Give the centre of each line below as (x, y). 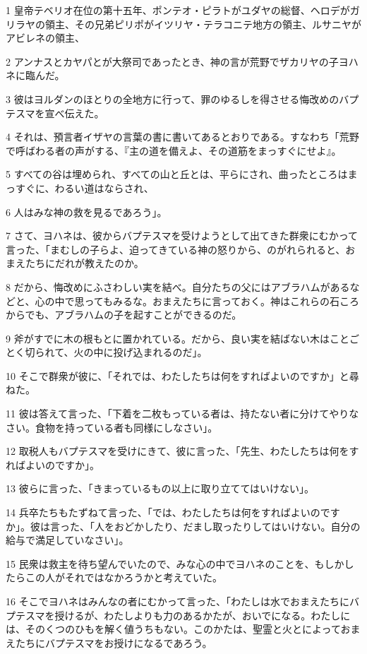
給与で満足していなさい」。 (67, 540)
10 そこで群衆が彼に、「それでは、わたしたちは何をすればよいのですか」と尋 (182, 375)
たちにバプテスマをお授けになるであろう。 (114, 642)
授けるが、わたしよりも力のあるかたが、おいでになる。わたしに (203, 615)
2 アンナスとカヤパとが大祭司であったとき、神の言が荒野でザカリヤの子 (172, 61)
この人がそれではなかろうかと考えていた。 (124, 577)
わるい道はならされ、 (104, 188)
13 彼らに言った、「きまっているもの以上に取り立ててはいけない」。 (160, 488)
